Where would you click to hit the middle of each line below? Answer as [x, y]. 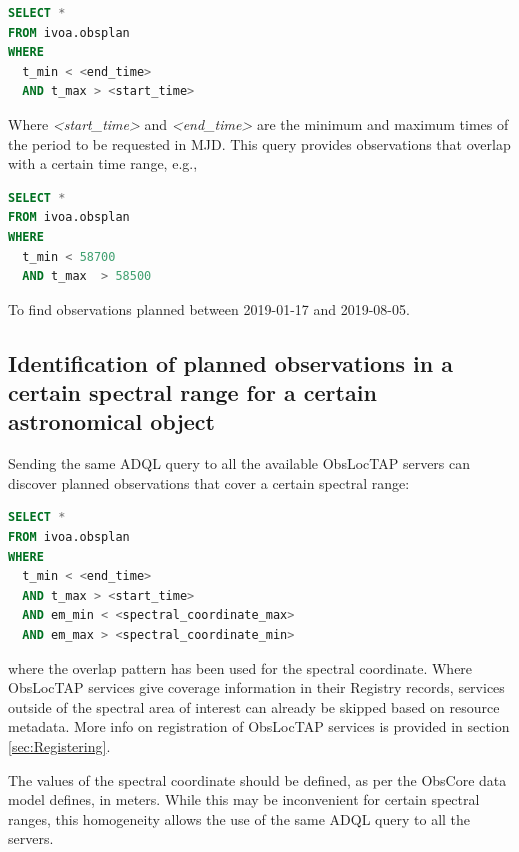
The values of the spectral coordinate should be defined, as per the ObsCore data [257, 779]
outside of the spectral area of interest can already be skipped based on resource [254, 706]
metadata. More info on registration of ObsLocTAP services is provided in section [259, 726]
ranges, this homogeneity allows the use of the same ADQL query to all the [239, 818]
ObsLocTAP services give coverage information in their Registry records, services [256, 687]
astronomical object [111, 421]
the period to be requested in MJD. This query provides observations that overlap [259, 143]
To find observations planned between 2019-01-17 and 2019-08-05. [209, 308]
